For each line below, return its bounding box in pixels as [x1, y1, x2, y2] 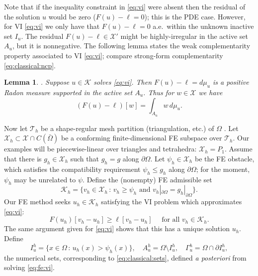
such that [70, 153, 99, 163]
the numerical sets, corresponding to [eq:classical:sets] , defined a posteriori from [4, 252, 247, 263]
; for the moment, [196, 163, 250, 174]
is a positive [213, 77, 249, 87]
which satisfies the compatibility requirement [4, 163, 141, 174]
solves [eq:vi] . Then [93, 77, 152, 87]
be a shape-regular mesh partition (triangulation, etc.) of [41, 123, 214, 133]
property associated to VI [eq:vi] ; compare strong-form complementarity [4, 50, 223, 60]
